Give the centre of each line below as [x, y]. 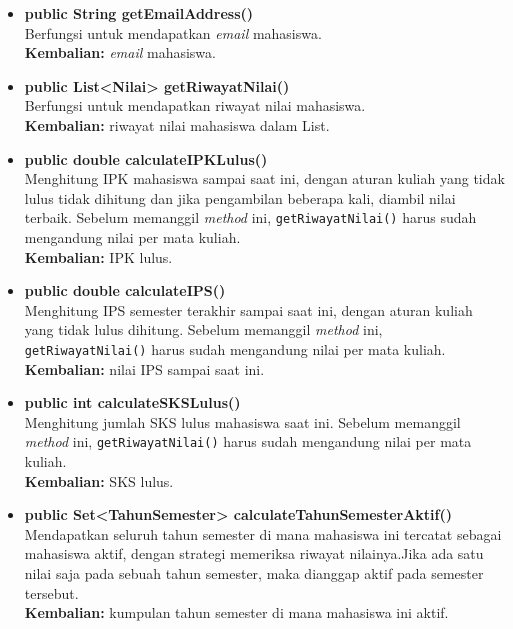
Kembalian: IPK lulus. [98, 256]
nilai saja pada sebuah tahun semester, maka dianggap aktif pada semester [254, 573]
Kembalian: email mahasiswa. [120, 52]
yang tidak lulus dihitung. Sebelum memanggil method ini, [203, 329]
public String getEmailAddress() [139, 13]
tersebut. [51, 592]
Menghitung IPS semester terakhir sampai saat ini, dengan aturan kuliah [248, 309]
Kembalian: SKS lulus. [99, 480]
